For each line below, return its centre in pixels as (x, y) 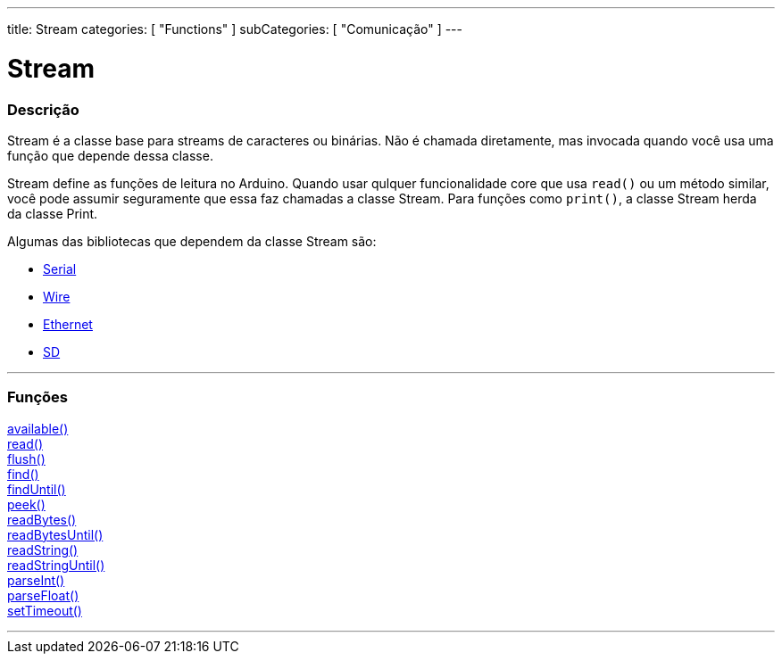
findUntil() (37, 489)
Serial (60, 269)
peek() (26, 504)
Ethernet (68, 324)
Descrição (43, 109)
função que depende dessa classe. (110, 155)
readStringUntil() (56, 565)
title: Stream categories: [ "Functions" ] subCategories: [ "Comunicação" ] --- (235, 29)
